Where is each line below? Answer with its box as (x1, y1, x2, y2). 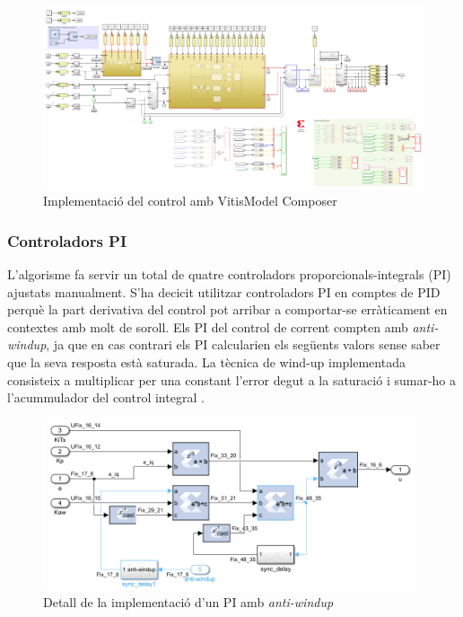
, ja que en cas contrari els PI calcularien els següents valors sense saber (46, 335, 441, 354)
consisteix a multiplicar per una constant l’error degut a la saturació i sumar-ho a (7, 370, 456, 389)
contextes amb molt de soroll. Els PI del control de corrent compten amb (7, 317, 408, 336)
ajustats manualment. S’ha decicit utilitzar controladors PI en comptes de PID (7, 282, 441, 301)
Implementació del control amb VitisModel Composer (43, 191, 337, 210)
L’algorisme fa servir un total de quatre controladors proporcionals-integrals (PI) (7, 265, 451, 284)
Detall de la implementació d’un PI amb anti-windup (43, 593, 334, 612)
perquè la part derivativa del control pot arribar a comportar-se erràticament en (7, 300, 448, 319)
